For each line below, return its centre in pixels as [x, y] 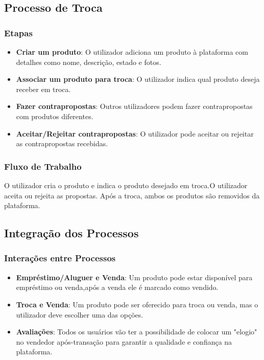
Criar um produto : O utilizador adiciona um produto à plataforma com [132, 52]
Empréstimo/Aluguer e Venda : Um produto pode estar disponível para [134, 277]
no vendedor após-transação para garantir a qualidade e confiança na [124, 341]
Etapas [18, 32]
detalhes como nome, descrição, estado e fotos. [89, 62]
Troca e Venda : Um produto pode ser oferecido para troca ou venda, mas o [137, 304]
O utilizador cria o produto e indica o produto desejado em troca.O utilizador [126, 185]
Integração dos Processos [71, 233]
